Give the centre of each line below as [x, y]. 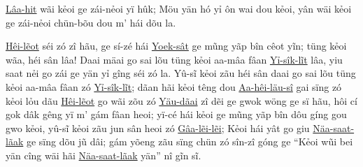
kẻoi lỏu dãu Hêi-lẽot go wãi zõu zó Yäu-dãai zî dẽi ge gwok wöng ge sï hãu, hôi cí [181, 100]
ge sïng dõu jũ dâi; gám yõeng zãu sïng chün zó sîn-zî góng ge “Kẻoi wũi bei [190, 141]
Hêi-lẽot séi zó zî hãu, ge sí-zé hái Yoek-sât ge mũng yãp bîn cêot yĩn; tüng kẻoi [176, 46]
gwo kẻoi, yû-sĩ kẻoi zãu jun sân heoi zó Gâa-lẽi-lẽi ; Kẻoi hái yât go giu [158, 128]
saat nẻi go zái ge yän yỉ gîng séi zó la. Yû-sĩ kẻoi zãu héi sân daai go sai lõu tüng [181, 73]
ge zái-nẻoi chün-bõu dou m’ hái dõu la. [91, 22]
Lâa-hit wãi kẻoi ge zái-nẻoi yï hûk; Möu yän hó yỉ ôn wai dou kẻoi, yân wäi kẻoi [179, 8]
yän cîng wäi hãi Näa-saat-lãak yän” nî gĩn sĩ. [104, 155]
